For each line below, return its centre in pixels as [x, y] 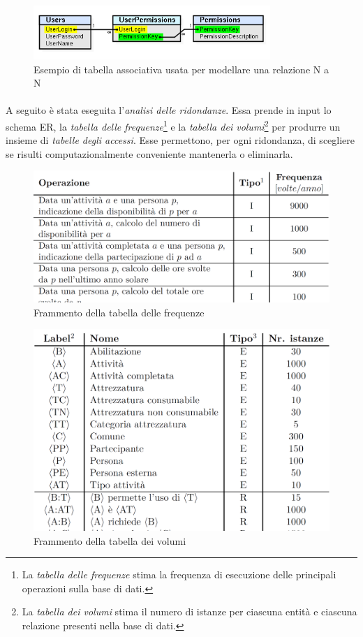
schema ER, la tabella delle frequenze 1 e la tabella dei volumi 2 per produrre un [173, 125]
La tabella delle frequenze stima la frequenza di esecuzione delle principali [179, 574]
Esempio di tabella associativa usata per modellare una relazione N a [181, 69]
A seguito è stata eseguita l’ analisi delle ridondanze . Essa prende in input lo [169, 110]
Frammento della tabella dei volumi [110, 540]
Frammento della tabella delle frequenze [119, 312]
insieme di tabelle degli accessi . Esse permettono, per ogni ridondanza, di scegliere [180, 140]
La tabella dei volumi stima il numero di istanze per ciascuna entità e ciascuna [190, 612]
